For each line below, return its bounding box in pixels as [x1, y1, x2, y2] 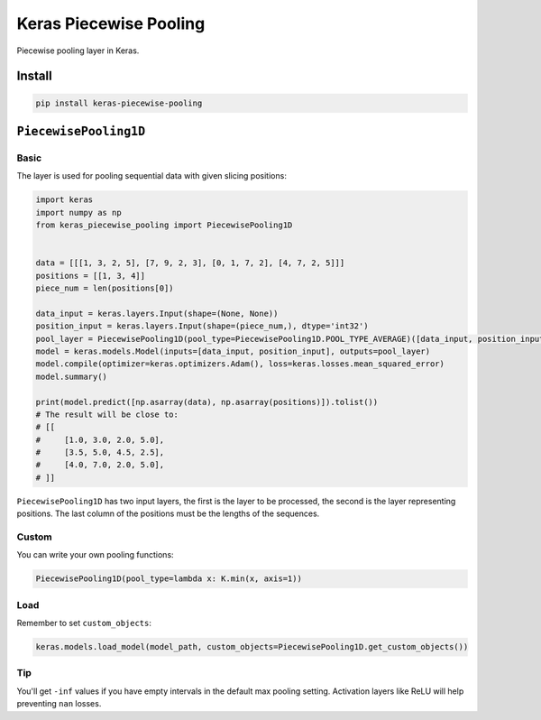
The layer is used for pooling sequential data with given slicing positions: [16, 171, 288, 181]
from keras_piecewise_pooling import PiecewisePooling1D [35, 220, 293, 230]
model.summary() [35, 371, 108, 382]
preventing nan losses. [16, 698, 102, 709]
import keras [35, 195, 94, 205]
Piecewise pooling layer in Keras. [16, 45, 140, 56]
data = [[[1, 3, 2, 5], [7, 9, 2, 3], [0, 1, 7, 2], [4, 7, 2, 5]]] [35, 258, 345, 268]
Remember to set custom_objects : [16, 618, 152, 629]
